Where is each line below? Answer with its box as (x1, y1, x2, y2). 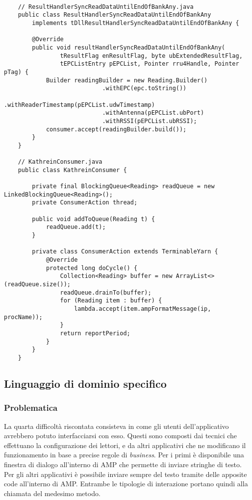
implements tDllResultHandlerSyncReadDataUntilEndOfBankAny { (32, 19, 239, 26)
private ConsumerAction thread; (32, 199, 138, 206)
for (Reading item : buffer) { (60, 297, 162, 304)
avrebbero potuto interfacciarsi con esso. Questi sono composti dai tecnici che (4, 430, 237, 441)
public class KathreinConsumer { (18, 166, 127, 174)
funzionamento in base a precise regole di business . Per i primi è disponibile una (4, 450, 244, 460)
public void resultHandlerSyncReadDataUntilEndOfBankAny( (32, 44, 226, 51)
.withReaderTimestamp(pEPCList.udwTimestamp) (4, 101, 155, 108)
